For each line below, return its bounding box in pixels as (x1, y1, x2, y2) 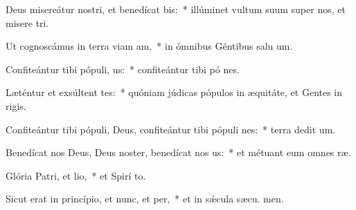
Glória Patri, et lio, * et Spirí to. (6, 168, 146, 182)
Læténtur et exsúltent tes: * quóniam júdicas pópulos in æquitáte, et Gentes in (6, 85, 343, 99)
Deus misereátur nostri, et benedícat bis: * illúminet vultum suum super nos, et (6, 2, 346, 16)
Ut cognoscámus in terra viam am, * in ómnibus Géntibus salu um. (6, 39, 293, 53)
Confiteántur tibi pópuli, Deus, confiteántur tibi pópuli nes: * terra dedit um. (6, 122, 336, 136)
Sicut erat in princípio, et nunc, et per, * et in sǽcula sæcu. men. (6, 191, 284, 206)
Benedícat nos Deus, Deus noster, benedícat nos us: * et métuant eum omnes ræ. (6, 145, 351, 160)
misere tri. (6, 15, 49, 30)
